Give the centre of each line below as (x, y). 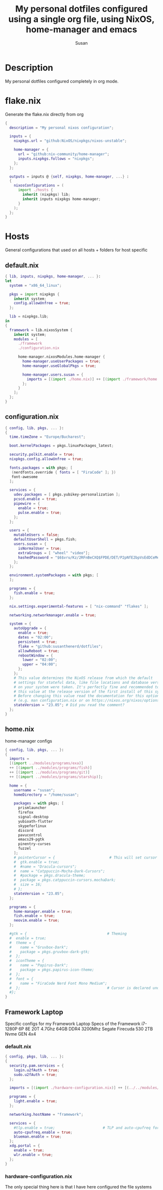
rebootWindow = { (35, 655)
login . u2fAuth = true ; (37, 1070)
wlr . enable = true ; (33, 1155)
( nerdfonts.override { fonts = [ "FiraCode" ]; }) (64, 472)
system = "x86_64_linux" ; (36, 285)
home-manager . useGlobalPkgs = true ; (59, 366)
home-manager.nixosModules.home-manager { (61, 357)
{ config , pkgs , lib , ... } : (34, 1057)
